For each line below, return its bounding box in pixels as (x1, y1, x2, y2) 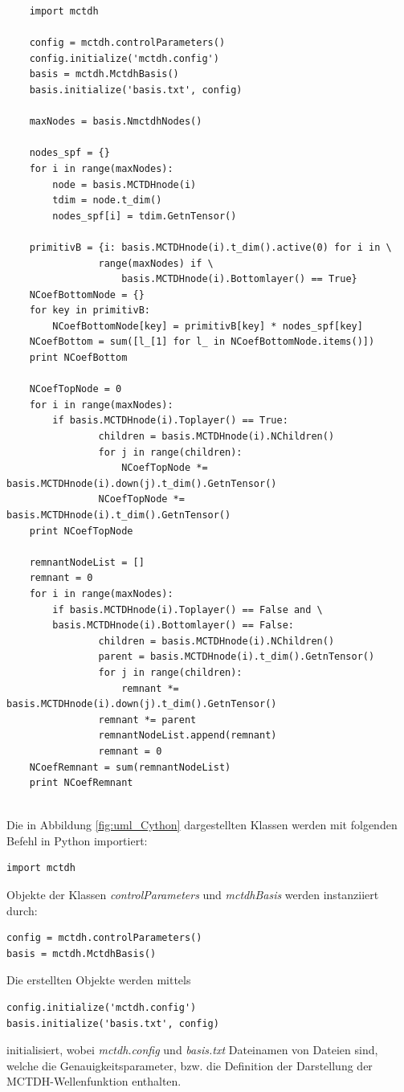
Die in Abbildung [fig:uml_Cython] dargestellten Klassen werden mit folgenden (6, 816, 398, 833)
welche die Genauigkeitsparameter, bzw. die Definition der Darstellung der (6, 1057, 373, 1074)
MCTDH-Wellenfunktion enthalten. (6, 1073, 182, 1090)
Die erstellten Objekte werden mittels (6, 971, 191, 988)
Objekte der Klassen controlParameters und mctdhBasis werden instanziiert (6, 886, 379, 903)
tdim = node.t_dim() (52, 194, 162, 207)
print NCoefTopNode (29, 525, 133, 537)
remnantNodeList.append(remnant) (98, 730, 277, 742)
